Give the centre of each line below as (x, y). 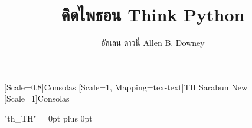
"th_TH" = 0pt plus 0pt (48, 118)
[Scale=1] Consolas (37, 98)
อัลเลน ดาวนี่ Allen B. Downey (153, 43)
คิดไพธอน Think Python (153, 14)
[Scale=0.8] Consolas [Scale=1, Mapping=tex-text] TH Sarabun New (126, 87)
